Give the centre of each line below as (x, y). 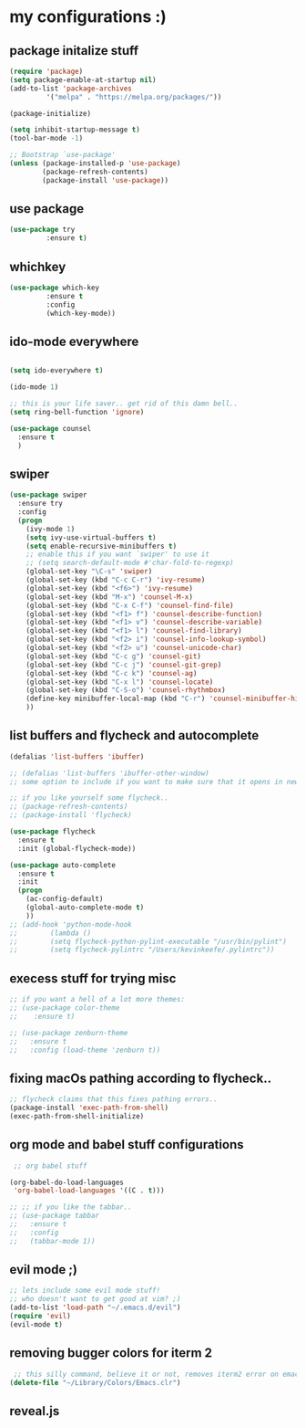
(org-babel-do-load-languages (67, 1182)
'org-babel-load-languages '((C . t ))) (89, 1191)
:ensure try (41, 504)
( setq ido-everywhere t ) (56, 371)
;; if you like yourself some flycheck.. (89, 798)
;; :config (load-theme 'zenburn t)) (85, 1050)
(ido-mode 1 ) (34, 387)
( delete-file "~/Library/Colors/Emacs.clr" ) (95, 1382)
